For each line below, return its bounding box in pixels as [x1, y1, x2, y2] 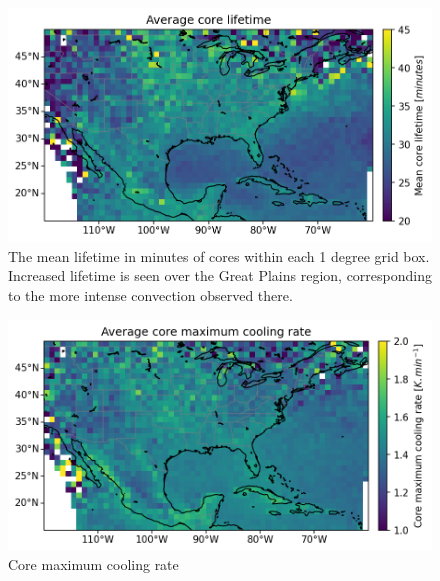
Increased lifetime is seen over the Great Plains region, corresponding [8, 265, 433, 286]
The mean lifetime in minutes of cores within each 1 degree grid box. [8, 245, 430, 266]
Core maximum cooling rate [8, 554, 179, 575]
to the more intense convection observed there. [8, 284, 293, 305]
